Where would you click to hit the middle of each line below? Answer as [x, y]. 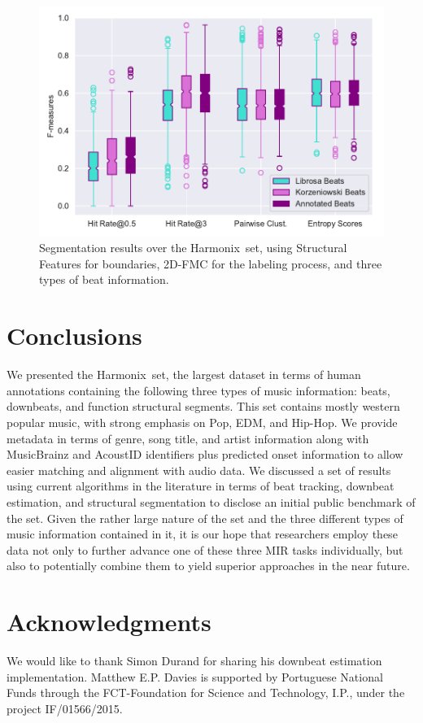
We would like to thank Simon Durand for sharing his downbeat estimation [194, 660]
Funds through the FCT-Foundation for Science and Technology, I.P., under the [206, 693]
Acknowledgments [109, 622]
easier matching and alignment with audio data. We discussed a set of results [199, 470]
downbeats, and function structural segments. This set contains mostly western [203, 406]
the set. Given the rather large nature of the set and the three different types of [205, 518]
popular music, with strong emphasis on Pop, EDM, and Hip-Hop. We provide [202, 422]
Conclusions [74, 335]
